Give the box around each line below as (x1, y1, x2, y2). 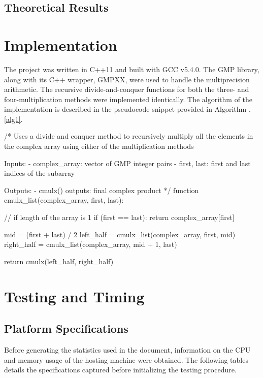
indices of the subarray (4, 168, 75, 178)
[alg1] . (4, 113, 23, 124)
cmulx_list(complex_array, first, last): (4, 195, 124, 205)
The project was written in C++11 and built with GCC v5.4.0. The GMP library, (4, 64, 259, 74)
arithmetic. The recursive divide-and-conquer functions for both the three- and (4, 84, 249, 94)
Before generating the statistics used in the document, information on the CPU (4, 344, 251, 355)
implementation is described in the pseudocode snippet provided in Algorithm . (4, 104, 251, 114)
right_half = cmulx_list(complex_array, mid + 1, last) (4, 239, 177, 249)
